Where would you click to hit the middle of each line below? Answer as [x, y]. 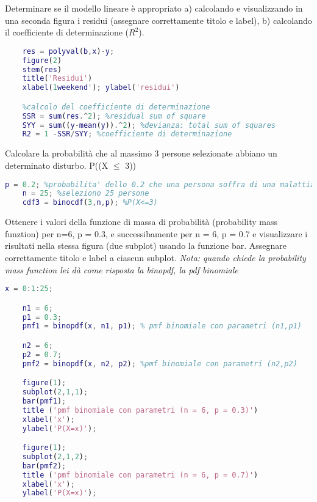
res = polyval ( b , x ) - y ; [68, 51]
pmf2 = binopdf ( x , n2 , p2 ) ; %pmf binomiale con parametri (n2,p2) [160, 364]
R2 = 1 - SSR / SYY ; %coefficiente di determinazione [127, 134]
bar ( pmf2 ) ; [44, 466]
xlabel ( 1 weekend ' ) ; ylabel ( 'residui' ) [101, 88]
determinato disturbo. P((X [57, 165]
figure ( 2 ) [42, 60]
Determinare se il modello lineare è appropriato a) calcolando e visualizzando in [154, 8]
